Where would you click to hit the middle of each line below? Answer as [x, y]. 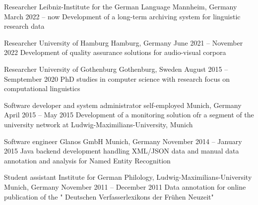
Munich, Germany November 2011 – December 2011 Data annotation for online [125, 186]
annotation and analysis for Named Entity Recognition [87, 160]
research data [24, 26]
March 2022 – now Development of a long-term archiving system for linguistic [122, 16]
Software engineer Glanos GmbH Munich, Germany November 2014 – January [123, 141]
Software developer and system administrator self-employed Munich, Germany [123, 105]
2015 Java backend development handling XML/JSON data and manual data [122, 151]
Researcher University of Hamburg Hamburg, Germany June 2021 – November [124, 42]
